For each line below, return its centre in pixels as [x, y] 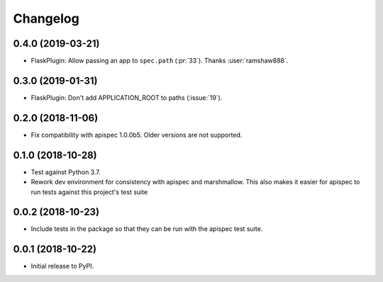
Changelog [46, 18]
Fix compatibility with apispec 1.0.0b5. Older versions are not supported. [137, 135]
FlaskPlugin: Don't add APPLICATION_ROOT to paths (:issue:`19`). [127, 97]
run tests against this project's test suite [89, 192]
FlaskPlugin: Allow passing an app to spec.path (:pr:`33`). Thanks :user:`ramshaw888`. [160, 61]
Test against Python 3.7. [66, 172]
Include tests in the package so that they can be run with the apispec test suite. [147, 229]
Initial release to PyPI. [62, 266]
